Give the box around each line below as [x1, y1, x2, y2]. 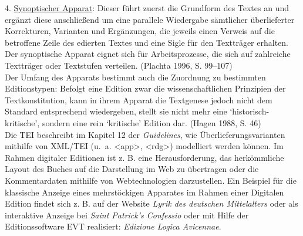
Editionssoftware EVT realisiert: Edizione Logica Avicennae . [5, 220, 221, 232]
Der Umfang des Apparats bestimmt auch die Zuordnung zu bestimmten [5, 70, 266, 83]
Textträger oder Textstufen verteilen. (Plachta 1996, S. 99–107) [5, 59, 233, 71]
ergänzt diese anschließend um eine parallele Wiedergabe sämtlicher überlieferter [5, 13, 295, 25]
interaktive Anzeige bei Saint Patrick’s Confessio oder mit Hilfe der [5, 208, 249, 221]
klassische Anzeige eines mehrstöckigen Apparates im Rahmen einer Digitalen [5, 186, 284, 198]
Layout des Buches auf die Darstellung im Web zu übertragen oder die [5, 163, 259, 175]
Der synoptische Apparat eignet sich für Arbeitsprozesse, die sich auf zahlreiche [5, 48, 291, 60]
